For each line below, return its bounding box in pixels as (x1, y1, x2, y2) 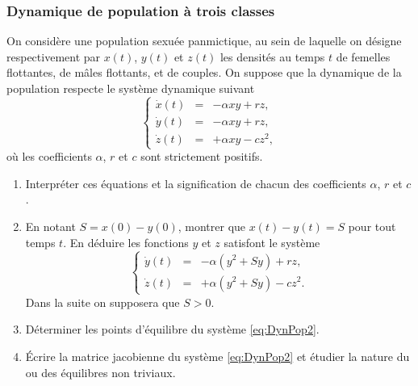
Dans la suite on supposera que (25, 293, 180, 310)
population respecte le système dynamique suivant (6, 80, 255, 96)
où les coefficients (6, 148, 92, 165)
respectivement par (6, 48, 101, 65)
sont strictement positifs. (140, 148, 263, 165)
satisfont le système (224, 233, 320, 250)
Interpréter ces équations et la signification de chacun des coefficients (25, 174, 366, 191)
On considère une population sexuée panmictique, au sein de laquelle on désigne (6, 32, 402, 49)
